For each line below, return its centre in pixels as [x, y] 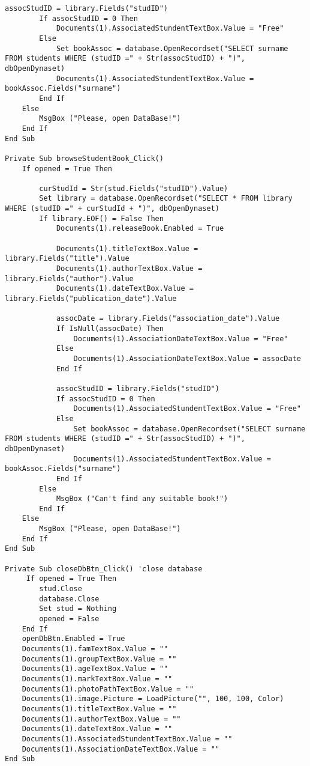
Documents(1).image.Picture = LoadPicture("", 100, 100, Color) [153, 699]
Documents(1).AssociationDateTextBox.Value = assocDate [187, 358]
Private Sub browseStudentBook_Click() [84, 158]
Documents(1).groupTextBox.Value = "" [99, 659]
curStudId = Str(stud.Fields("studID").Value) [134, 188]
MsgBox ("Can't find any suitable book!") [142, 499]
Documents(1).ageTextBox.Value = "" [95, 669]
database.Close [69, 599]
